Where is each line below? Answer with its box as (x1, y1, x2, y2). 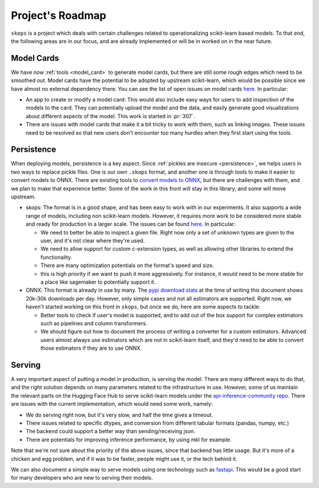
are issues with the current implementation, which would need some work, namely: (11, 401, 213, 408)
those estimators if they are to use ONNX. (40, 344, 142, 352)
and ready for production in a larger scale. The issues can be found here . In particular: (25, 220, 236, 227)
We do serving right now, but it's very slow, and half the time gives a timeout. (25, 411, 213, 418)
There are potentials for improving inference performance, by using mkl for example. (25, 436, 232, 443)
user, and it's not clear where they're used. (40, 237, 145, 244)
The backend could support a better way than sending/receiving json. (25, 428, 196, 435)
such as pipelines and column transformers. (40, 320, 148, 327)
